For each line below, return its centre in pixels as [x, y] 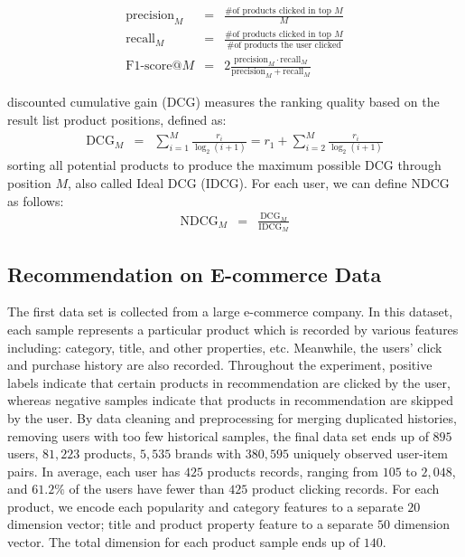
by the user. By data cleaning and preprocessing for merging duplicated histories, [232, 417]
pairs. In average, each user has [94, 471]
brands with [208, 453]
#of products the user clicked [284, 45]
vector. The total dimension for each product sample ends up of [184, 542]
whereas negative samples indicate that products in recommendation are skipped [231, 400]
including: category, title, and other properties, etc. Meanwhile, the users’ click [225, 347]
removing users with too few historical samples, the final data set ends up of [218, 435]
